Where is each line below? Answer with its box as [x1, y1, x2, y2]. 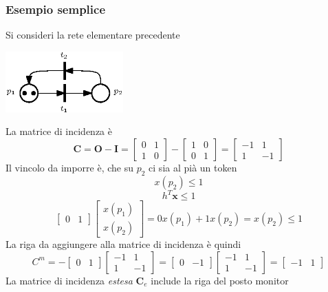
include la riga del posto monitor [151, 273, 289, 287]
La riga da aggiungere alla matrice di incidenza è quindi [6, 237, 241, 251]
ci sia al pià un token [149, 160, 237, 175]
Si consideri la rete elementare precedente [6, 28, 180, 42]
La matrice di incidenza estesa [6, 273, 133, 287]
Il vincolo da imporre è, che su [6, 160, 134, 175]
